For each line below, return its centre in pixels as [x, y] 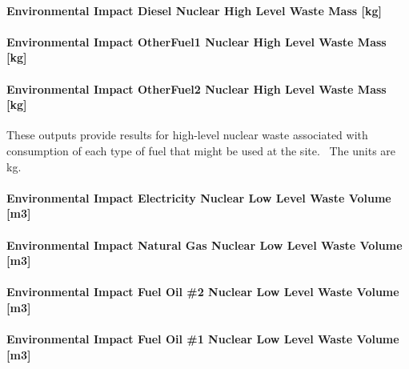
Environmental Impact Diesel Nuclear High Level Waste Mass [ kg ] [194, 10]
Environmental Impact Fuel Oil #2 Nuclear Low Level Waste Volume [203, 292]
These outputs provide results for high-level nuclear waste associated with [187, 135]
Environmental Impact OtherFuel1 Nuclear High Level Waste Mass [196, 41]
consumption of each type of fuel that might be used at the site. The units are [201, 150]
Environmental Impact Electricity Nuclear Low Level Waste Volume [199, 197]
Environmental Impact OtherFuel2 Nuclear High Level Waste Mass [196, 88]
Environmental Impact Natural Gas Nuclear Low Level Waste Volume [204, 245]
